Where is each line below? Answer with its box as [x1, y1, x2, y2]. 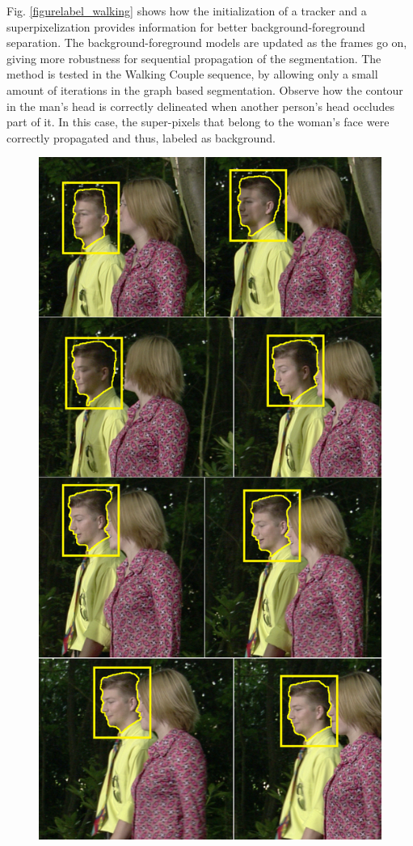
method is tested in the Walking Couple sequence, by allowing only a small [6, 66, 378, 83]
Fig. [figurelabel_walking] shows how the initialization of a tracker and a [6, 2, 367, 19]
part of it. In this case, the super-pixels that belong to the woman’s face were [6, 113, 390, 130]
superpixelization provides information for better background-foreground [6, 18, 365, 35]
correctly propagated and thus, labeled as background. [6, 129, 276, 146]
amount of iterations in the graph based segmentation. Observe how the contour [6, 81, 403, 98]
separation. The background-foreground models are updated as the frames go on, [6, 34, 407, 51]
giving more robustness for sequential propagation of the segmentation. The [6, 49, 381, 66]
